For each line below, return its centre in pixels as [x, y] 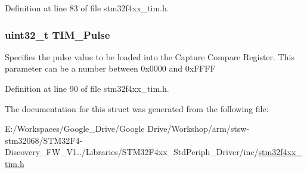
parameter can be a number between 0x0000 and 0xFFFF [110, 68]
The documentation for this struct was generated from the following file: [137, 108]
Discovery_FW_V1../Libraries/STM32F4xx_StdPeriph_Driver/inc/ [132, 152]
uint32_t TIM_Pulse [58, 34]
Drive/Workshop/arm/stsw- [199, 129]
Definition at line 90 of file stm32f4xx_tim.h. [87, 88]
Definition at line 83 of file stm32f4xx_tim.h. [87, 8]
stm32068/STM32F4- [44, 140]
